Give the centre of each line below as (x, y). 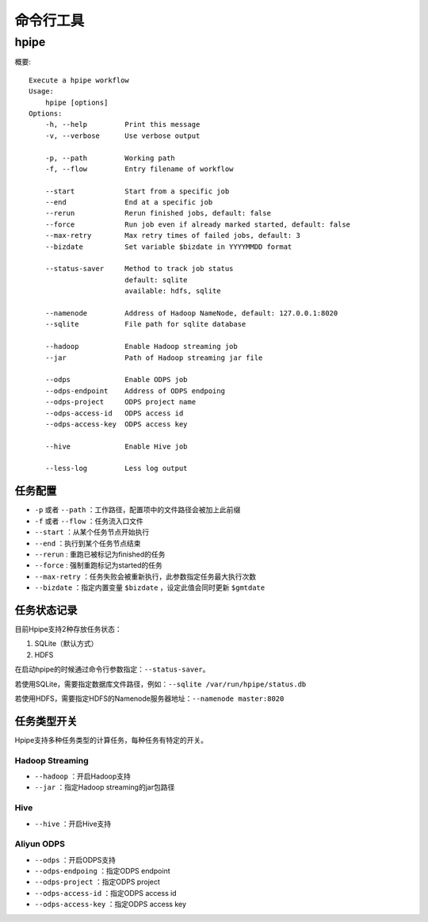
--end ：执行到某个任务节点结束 (88, 543)
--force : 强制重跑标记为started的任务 (98, 565)
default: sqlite (156, 280)
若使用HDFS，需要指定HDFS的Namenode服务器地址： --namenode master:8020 (149, 698)
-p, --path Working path (110, 158)
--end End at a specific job (129, 203)
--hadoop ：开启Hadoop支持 (82, 776)
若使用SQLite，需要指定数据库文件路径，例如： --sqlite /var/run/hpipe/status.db (160, 684)
